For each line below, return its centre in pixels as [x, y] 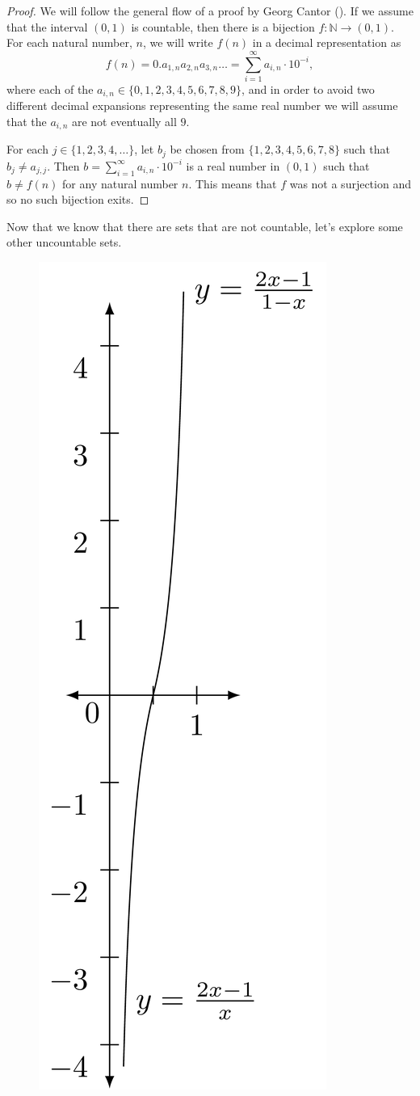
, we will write [178, 42]
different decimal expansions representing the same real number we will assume [202, 105]
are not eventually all [124, 121]
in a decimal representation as [327, 42]
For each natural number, [69, 42]
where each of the [50, 89]
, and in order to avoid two [308, 89]
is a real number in [233, 165]
